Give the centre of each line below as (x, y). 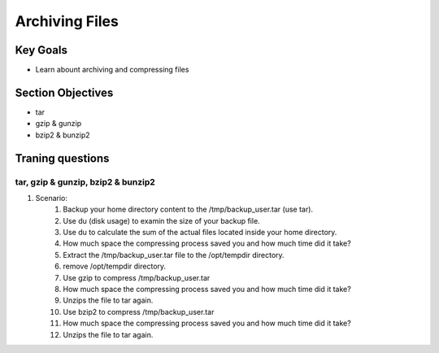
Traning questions (62, 158)
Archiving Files (67, 21)
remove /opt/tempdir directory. (115, 266)
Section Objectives (64, 92)
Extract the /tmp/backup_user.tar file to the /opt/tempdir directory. (174, 255)
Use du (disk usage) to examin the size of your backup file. (161, 220)
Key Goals (41, 50)
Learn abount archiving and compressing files (112, 70)
